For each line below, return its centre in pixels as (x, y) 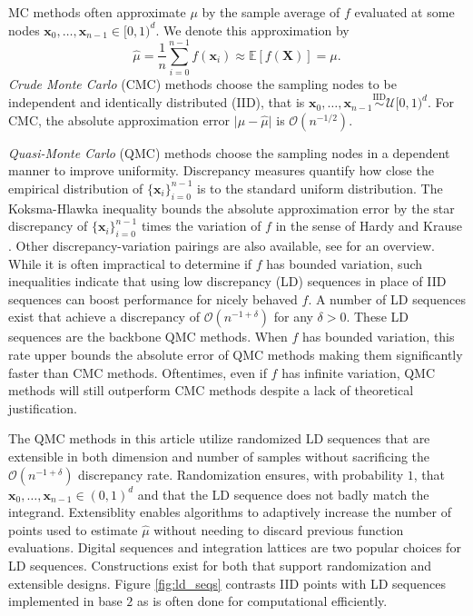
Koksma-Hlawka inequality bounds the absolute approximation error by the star (232, 208)
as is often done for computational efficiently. (262, 601)
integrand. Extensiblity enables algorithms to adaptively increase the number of (230, 512)
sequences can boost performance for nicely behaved (153, 298)
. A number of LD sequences (387, 298)
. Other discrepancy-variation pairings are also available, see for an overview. (222, 246)
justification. (43, 407)
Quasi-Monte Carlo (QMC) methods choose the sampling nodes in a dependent (229, 152)
